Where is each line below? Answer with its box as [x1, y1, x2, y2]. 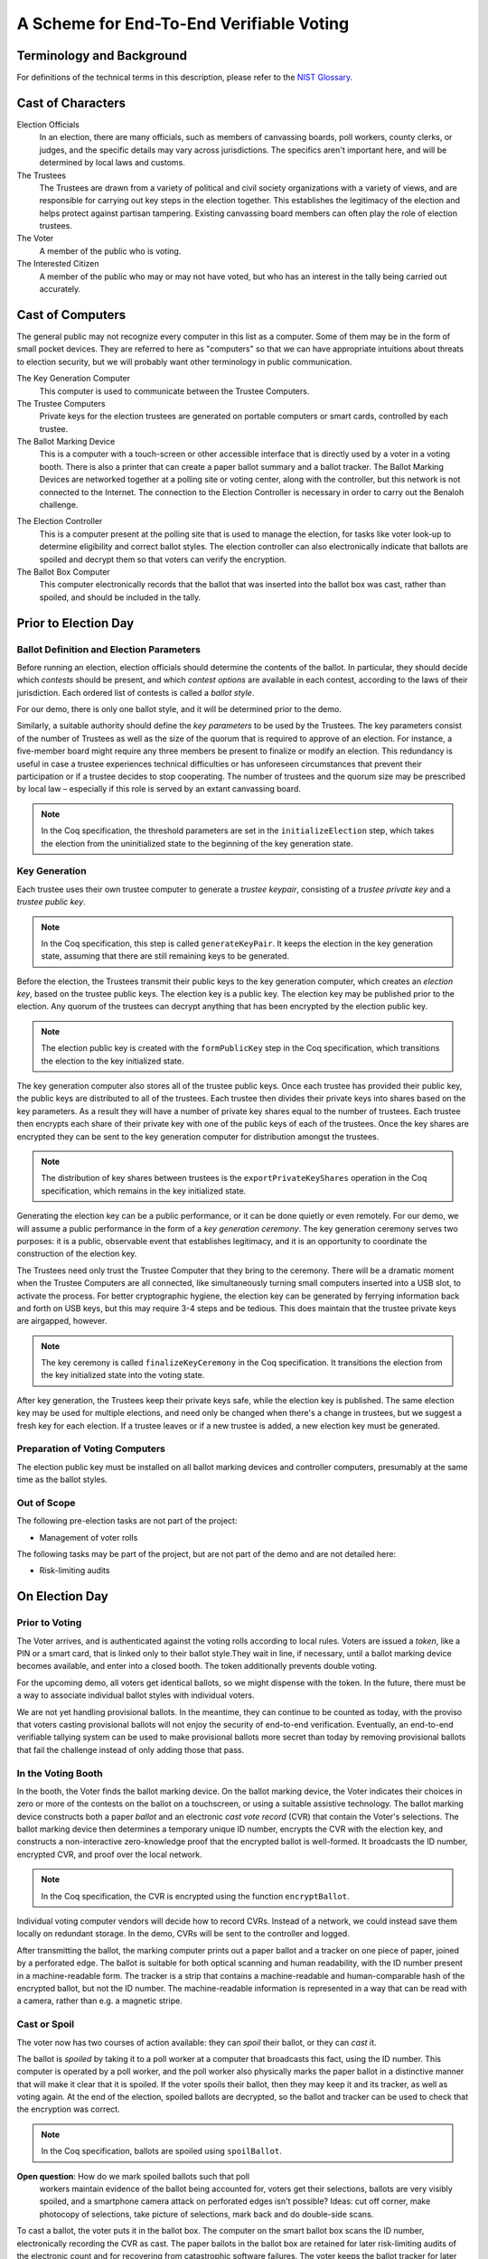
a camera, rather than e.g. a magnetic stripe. [16, 1995, 183, 2006]
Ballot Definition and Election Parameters [16, 642, 201, 655]
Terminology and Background [16, 48, 188, 63]
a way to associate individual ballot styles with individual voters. [16, 1690, 255, 1701]
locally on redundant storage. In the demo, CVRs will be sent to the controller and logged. [16, 1928, 350, 1939]
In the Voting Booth [16, 1767, 103, 1779]
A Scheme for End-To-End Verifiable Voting [16, 14, 350, 33]
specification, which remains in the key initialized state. [41, 1185, 247, 1196]
